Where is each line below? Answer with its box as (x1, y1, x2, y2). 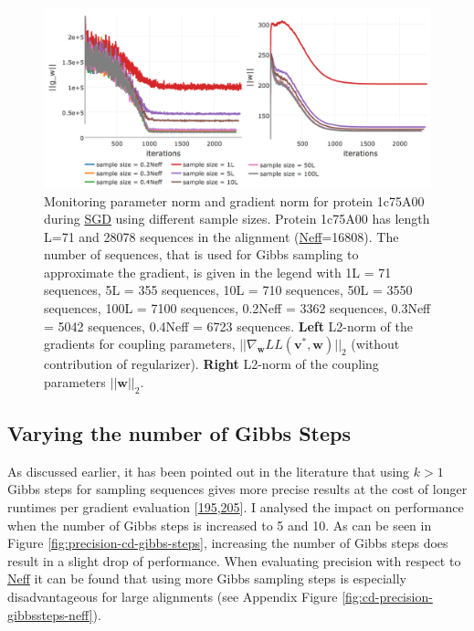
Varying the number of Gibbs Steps (7, 419, 352, 447)
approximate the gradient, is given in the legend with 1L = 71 (44, 262, 392, 281)
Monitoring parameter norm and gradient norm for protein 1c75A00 (44, 191, 425, 210)
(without (351, 334, 400, 353)
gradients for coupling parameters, (44, 334, 236, 353)
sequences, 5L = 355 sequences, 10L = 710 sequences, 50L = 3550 (44, 280, 413, 300)
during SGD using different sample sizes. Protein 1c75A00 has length (44, 209, 430, 228)
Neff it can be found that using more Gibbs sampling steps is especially (7, 569, 407, 588)
